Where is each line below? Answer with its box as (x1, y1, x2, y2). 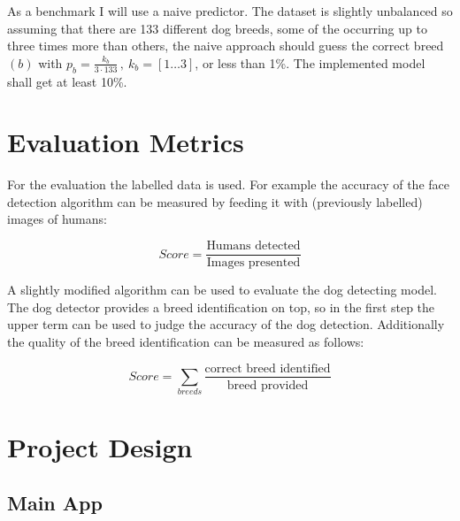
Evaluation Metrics (7, 124, 244, 160)
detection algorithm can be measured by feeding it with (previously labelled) (7, 192, 423, 211)
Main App (7, 489, 103, 517)
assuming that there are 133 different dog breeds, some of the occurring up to (7, 19, 427, 37)
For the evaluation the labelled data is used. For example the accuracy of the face (7, 175, 449, 194)
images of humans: (7, 210, 107, 228)
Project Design (7, 428, 193, 464)
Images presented (206, 257, 301, 270)
